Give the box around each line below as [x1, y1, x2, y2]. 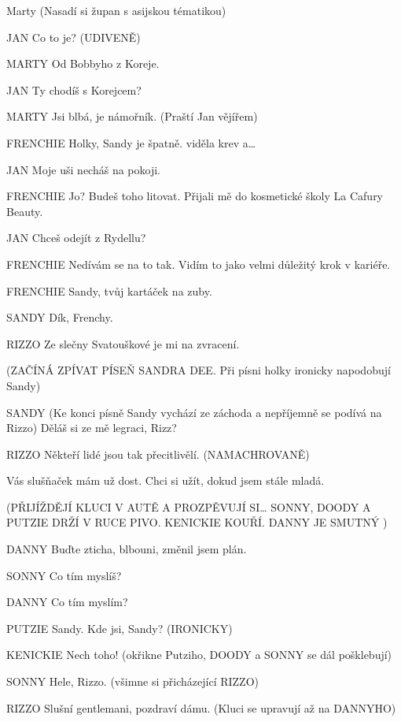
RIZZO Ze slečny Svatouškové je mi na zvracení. [6, 335, 240, 352]
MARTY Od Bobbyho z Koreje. [6, 55, 160, 72]
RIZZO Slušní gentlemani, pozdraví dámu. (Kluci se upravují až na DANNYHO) [6, 699, 396, 716]
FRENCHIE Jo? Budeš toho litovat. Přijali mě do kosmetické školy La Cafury [6, 188, 384, 204]
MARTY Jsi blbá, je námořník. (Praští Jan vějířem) [6, 108, 258, 125]
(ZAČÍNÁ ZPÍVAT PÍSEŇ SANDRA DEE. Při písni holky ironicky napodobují [6, 362, 391, 378]
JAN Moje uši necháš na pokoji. [6, 161, 160, 177]
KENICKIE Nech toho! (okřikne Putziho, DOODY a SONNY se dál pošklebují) [6, 646, 392, 663]
